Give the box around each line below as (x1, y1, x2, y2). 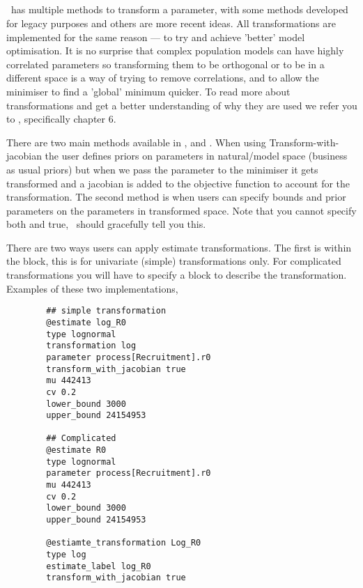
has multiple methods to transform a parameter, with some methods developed (10, 2, 348, 17)
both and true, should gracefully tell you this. (6, 217, 206, 231)
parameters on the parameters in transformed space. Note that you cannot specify (6, 203, 357, 217)
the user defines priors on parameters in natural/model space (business (45, 148, 348, 163)
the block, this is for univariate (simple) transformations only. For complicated (6, 254, 341, 268)
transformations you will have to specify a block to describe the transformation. (6, 268, 347, 282)
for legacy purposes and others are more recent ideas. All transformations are (6, 15, 336, 30)
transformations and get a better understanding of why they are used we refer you (6, 98, 357, 112)
